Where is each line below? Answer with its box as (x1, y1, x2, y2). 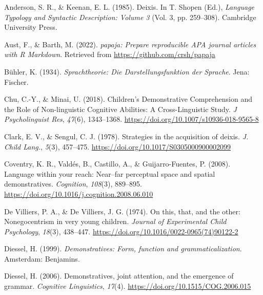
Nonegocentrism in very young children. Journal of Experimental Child (4, 216, 227, 227)
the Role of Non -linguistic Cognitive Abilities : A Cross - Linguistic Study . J (4, 103, 237, 114)
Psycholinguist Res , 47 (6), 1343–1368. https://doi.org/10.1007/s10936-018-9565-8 (4, 114, 259, 124)
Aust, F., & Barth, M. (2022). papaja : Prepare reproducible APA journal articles (4, 39, 256, 49)
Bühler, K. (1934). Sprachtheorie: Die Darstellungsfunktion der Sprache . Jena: (4, 66, 250, 77)
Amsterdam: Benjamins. (4, 253, 80, 264)
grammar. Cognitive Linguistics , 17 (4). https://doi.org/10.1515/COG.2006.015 (4, 281, 251, 291)
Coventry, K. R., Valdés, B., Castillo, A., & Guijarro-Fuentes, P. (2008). (4, 158, 231, 169)
